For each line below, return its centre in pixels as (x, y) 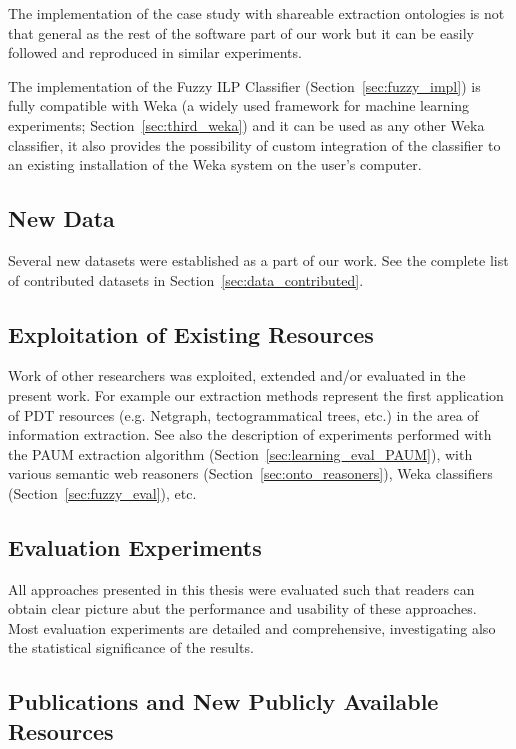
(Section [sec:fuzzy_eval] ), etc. (102, 492)
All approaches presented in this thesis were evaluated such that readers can (241, 588)
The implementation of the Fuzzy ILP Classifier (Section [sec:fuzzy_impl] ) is (244, 85)
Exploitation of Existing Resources (191, 333)
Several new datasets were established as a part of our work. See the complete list (258, 259)
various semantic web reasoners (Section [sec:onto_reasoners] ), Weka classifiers (250, 473)
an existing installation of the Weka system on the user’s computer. (215, 164)
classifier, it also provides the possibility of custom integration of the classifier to (254, 144)
